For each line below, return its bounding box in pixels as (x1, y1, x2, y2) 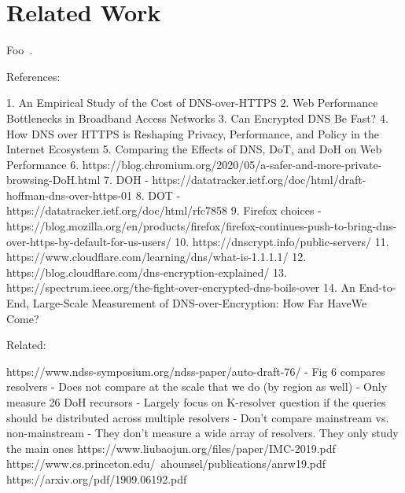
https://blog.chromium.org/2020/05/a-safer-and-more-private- (82, 156, 382, 172)
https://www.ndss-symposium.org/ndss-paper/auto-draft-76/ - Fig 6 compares (6, 362, 385, 379)
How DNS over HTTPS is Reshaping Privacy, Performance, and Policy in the (6, 125, 379, 142)
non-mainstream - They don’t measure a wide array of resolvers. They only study (6, 425, 399, 441)
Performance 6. (6, 156, 79, 172)
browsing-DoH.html (6, 171, 101, 188)
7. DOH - (103, 171, 149, 188)
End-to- (359, 279, 396, 296)
